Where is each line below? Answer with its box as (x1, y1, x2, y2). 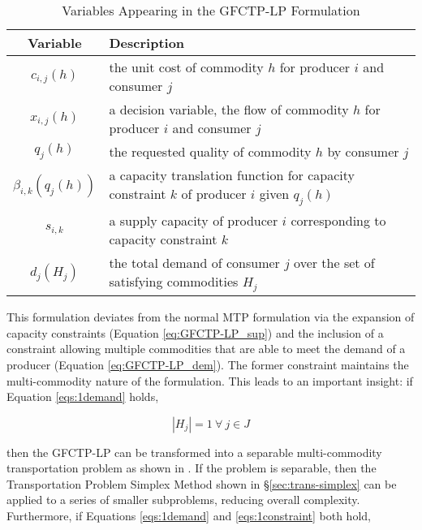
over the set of (294, 253, 375, 273)
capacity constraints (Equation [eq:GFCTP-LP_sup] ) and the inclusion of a (6, 324, 384, 341)
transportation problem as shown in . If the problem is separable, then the (6, 459, 377, 476)
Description (109, 33, 185, 52)
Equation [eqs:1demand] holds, (6, 388, 159, 405)
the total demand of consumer (109, 253, 280, 273)
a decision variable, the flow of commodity (109, 100, 349, 118)
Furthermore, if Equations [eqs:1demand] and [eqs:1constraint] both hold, (6, 507, 371, 524)
